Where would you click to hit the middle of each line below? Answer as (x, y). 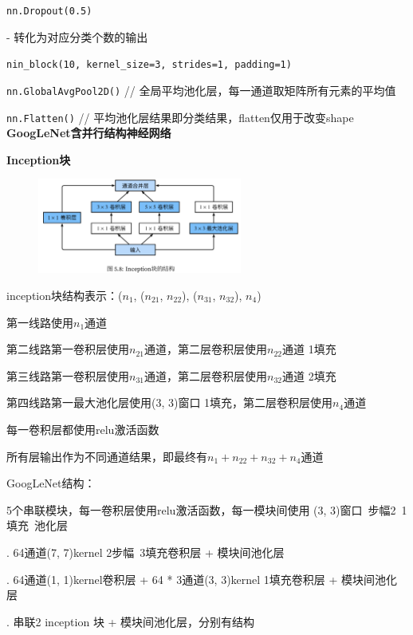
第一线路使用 (40, 322)
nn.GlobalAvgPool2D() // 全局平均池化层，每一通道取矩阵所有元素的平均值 (201, 90)
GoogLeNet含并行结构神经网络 (89, 133)
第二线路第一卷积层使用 (68, 349)
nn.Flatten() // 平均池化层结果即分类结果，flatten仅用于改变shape (180, 117)
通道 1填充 (309, 349)
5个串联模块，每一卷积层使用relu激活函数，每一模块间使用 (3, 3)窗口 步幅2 (201, 509)
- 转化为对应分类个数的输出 (77, 36)
